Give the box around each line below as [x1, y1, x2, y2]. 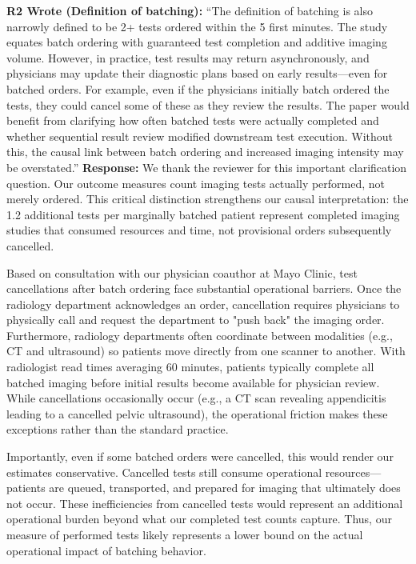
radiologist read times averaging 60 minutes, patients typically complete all [6, 358, 374, 375]
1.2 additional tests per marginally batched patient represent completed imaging [6, 206, 400, 222]
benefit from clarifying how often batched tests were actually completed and [6, 112, 379, 129]
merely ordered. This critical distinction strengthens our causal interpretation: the [6, 190, 409, 207]
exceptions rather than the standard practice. [6, 421, 229, 438]
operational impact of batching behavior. [6, 542, 206, 558]
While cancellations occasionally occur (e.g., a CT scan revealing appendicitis [6, 390, 386, 406]
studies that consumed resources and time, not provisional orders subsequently [6, 222, 392, 238]
